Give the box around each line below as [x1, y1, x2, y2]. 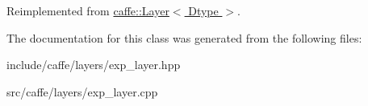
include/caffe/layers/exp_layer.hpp [6, 56, 181, 73]
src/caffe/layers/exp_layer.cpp [6, 83, 158, 100]
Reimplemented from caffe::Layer [6, 2, 169, 18]
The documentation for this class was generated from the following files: [6, 29, 362, 46]
